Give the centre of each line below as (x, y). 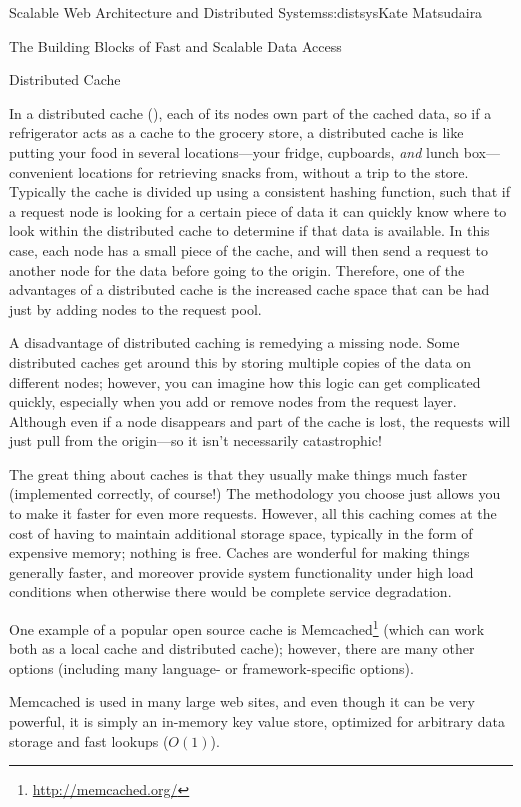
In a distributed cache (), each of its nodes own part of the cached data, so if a (250, 112)
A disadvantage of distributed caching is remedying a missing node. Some (234, 342)
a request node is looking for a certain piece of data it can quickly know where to (258, 210)
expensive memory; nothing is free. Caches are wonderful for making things (239, 552)
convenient (41, 171)
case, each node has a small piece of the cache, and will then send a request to (249, 249)
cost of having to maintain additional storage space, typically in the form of (241, 532)
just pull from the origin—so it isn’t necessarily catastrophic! (195, 440)
